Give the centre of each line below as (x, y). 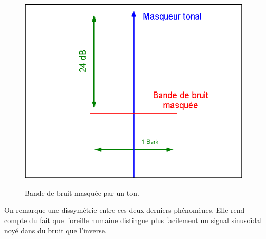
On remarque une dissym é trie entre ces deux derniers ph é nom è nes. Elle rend (125, 210)
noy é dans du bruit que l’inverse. (55, 230)
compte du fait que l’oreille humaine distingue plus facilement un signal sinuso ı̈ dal (133, 220)
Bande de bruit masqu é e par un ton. (82, 192)
